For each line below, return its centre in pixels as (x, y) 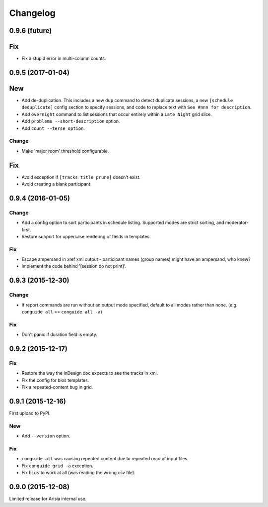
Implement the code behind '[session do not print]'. (74, 266)
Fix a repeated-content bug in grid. (57, 387)
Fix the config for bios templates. (55, 380)
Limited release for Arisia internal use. (48, 499)
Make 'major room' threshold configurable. (65, 151)
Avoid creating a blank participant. (57, 184)
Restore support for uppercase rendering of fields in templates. (86, 236)
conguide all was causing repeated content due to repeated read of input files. (105, 459)
